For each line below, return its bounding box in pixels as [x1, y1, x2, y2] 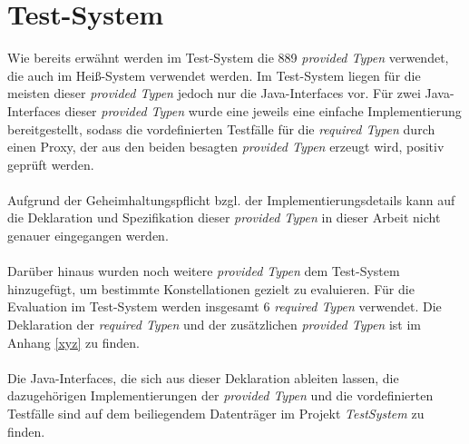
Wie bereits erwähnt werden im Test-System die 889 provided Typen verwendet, [7, 48, 449, 67]
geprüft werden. [7, 154, 94, 173]
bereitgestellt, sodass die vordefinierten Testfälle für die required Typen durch [7, 119, 435, 138]
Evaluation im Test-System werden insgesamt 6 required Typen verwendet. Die [7, 297, 442, 316]
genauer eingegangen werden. [7, 226, 169, 245]
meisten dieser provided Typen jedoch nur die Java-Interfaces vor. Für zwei [7, 84, 421, 103]
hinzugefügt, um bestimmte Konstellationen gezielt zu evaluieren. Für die [7, 279, 415, 298]
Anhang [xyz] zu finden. [7, 332, 140, 351]
